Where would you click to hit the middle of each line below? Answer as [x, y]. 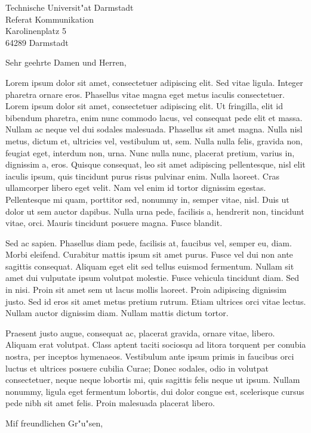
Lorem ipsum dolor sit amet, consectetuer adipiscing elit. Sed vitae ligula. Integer [154, 82]
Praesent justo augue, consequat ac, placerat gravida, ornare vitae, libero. [140, 333]
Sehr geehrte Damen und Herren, [66, 62]
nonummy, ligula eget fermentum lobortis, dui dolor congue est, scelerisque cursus [155, 391]
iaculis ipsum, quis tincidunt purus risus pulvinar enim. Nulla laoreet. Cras [142, 176]
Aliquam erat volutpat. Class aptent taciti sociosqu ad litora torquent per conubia [156, 344]
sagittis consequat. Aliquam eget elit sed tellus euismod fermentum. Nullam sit [150, 266]
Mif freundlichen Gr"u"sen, [54, 423]
